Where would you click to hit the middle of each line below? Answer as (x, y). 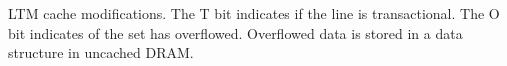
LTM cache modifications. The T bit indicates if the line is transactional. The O (254, 13)
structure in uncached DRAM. (101, 52)
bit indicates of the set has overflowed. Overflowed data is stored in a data (235, 32)
